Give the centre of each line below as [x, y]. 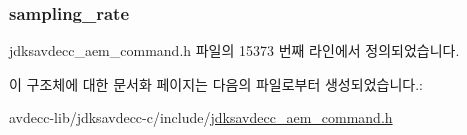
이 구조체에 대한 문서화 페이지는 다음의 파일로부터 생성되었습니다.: [216, 83]
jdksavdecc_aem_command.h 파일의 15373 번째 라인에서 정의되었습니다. [234, 50]
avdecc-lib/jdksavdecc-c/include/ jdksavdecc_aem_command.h [201, 117]
